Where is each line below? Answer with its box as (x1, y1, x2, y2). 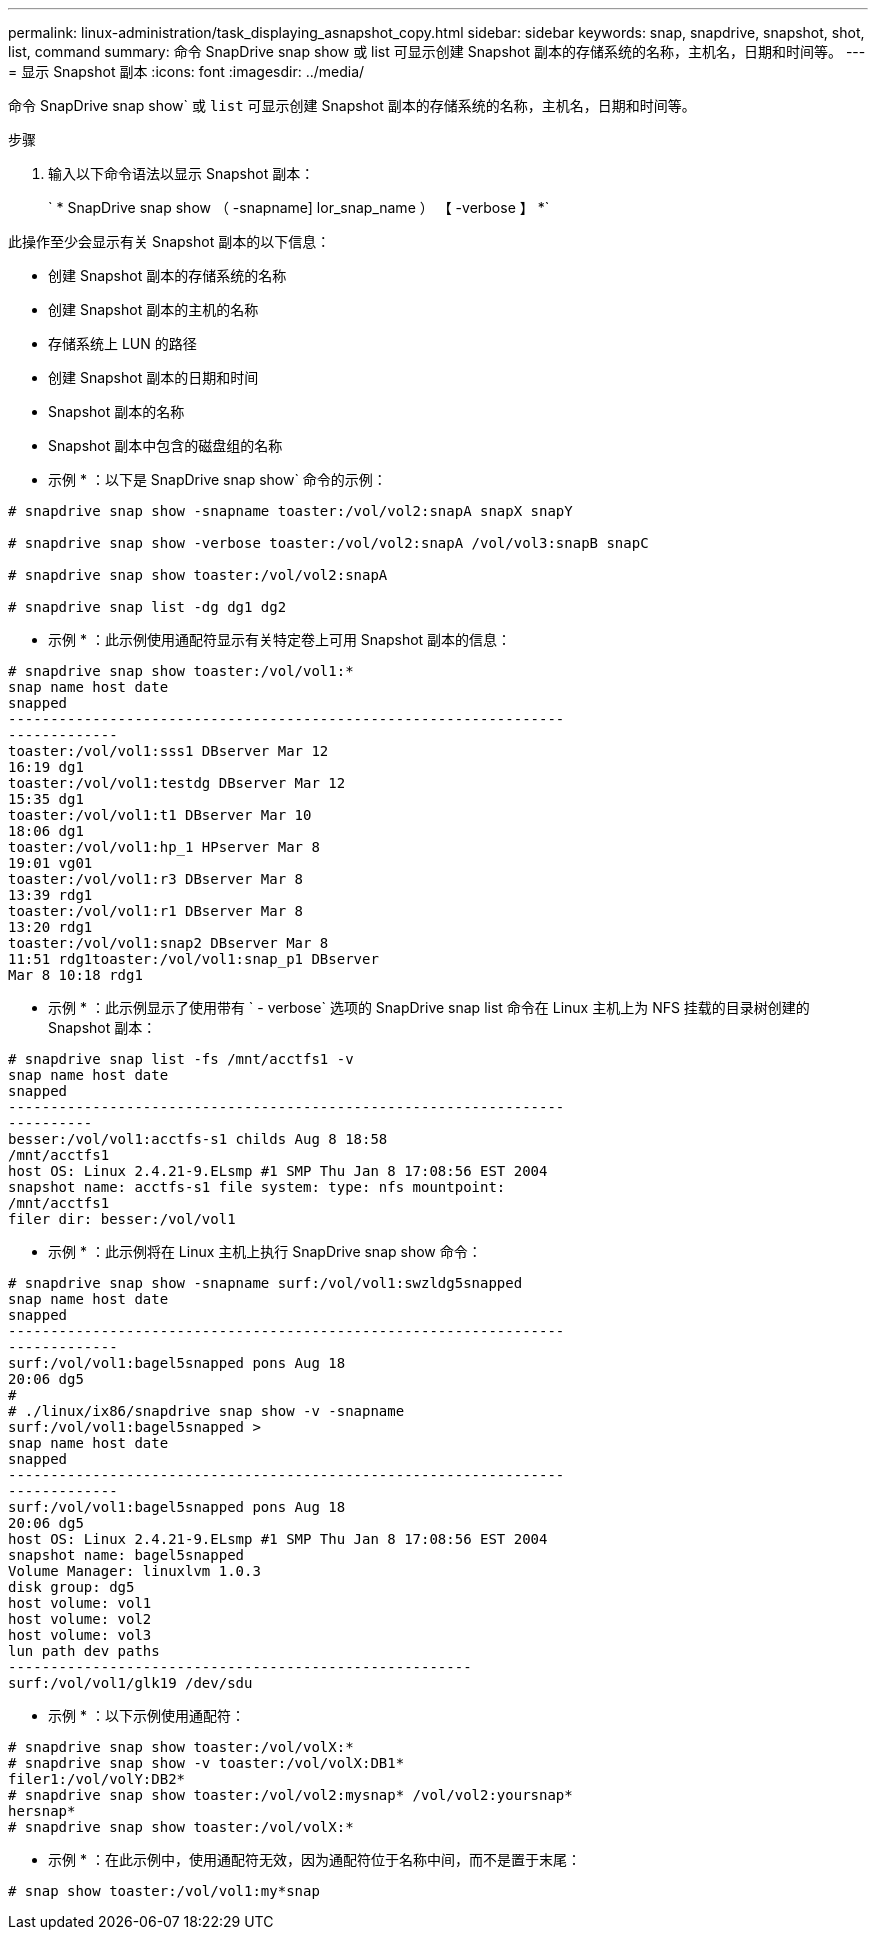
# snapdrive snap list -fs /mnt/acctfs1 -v (8, 1051, 354, 1067)
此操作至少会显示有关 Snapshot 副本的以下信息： (8, 233, 331, 250)
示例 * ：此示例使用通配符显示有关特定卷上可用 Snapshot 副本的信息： (48, 631, 512, 648)
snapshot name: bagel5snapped (8, 1547, 245, 1563)
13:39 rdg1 (8, 887, 93, 903)
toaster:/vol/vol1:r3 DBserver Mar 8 (8, 871, 304, 887)
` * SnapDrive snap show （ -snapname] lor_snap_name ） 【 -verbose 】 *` (48, 199, 550, 216)
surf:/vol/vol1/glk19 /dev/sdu (8, 1675, 253, 1691)
